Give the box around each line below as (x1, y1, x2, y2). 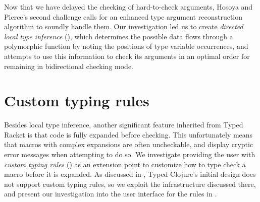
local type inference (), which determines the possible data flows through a (4, 31, 233, 41)
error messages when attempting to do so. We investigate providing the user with (4, 149, 255, 160)
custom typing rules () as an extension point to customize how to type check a (4, 159, 246, 169)
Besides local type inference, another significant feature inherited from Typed (4, 119, 243, 130)
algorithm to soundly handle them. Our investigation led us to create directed (4, 21, 243, 32)
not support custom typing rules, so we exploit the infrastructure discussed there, (4, 178, 256, 189)
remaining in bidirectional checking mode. (4, 60, 133, 71)
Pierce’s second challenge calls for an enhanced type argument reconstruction (4, 11, 243, 22)
